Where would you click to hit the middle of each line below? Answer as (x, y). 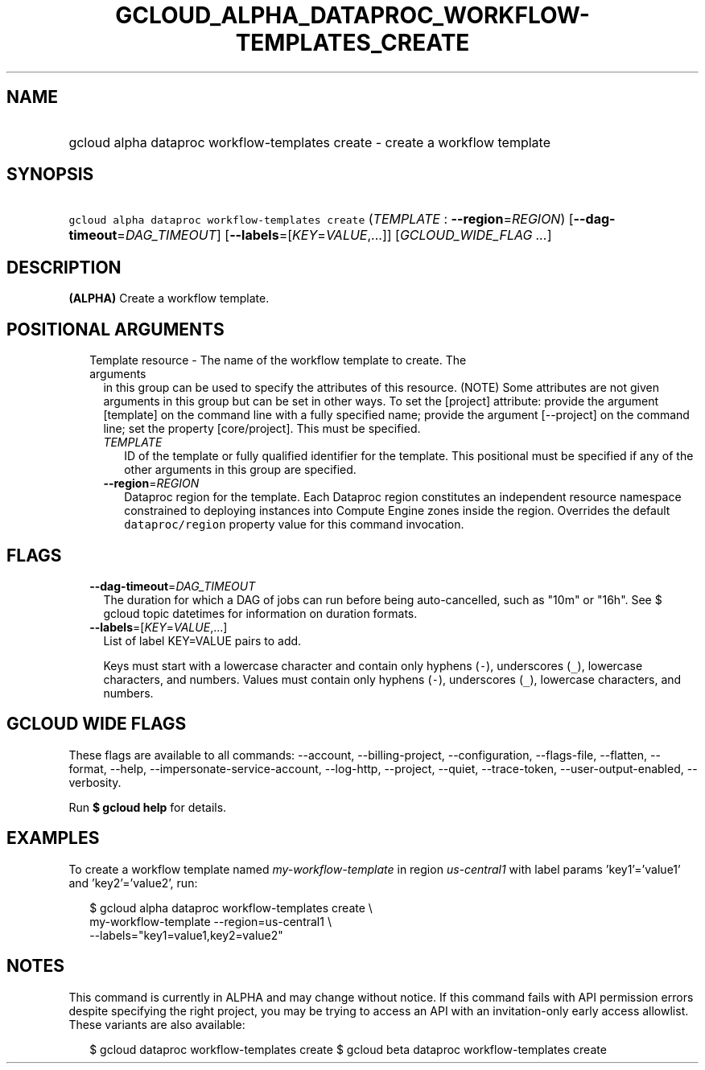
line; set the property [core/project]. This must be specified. (262, 429)
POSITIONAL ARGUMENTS (115, 329)
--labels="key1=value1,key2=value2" (186, 935)
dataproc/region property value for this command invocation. (294, 525)
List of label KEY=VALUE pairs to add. (202, 640)
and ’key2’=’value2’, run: (133, 883)
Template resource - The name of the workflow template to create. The (278, 360)
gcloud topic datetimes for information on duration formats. (260, 613)
